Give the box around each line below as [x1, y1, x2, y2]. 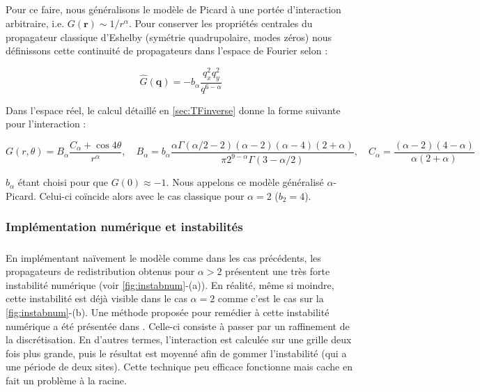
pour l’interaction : [6, 116, 86, 131]
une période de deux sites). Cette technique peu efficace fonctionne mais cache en [6, 359, 353, 374]
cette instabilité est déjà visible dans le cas [6, 291, 187, 306]
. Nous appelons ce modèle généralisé [166, 175, 324, 189]
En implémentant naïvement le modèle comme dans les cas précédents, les [6, 250, 321, 265]
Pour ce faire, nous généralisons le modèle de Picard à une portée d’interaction [6, 2, 341, 17]
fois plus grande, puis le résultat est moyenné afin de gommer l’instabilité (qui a [6, 345, 347, 360]
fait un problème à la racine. [6, 373, 127, 387]
